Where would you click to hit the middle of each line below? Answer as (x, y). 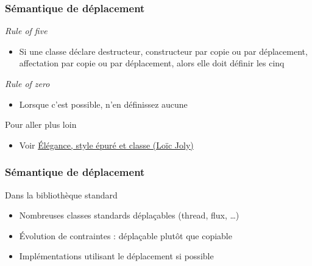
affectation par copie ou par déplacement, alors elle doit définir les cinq (152, 63)
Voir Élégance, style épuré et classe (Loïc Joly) (106, 145)
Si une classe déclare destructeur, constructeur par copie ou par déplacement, (163, 51)
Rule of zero (27, 83)
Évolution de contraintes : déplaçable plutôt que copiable (126, 235)
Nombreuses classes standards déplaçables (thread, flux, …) (129, 215)
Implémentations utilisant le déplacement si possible (116, 256)
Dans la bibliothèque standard (61, 194)
